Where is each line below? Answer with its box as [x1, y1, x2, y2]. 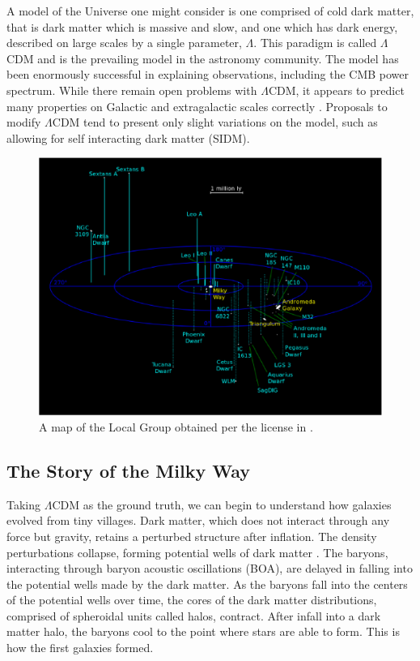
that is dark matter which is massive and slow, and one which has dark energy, [6, 18, 398, 35]
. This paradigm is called [253, 34, 377, 51]
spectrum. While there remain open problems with [6, 81, 257, 98]
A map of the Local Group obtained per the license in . [39, 418, 313, 435]
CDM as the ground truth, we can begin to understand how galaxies [52, 496, 392, 513]
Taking [6, 496, 41, 513]
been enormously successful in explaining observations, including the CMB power [6, 66, 409, 83]
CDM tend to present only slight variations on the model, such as [52, 114, 378, 131]
